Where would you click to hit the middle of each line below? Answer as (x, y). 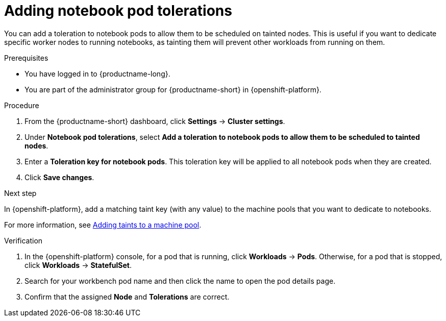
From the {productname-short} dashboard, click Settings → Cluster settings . (155, 121)
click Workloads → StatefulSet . (78, 265)
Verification (23, 240)
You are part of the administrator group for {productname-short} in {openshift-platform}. (173, 89)
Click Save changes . (59, 177)
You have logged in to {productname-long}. (97, 73)
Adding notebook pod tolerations (118, 11)
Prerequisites (26, 58)
